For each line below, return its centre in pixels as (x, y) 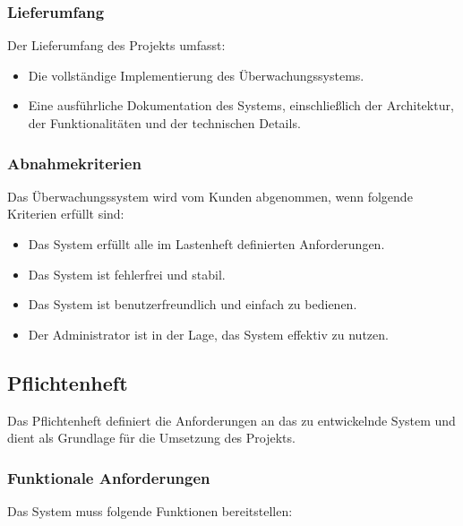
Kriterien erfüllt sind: (66, 214)
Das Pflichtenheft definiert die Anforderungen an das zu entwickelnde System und (231, 420)
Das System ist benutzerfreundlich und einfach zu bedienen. (193, 304)
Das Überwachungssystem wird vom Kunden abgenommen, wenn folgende (210, 196)
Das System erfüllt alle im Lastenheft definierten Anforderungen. (206, 244)
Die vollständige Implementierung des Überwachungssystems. (196, 75)
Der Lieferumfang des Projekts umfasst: (116, 45)
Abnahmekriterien (74, 163)
